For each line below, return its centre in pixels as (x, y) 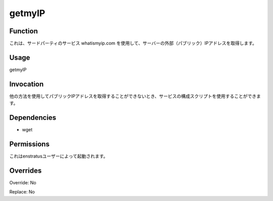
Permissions (30, 144)
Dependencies (33, 118)
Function (24, 31)
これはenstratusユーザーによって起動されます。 (59, 156)
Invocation (27, 84)
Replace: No (22, 192)
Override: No (23, 182)
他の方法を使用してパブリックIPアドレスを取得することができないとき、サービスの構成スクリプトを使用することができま (135, 96)
